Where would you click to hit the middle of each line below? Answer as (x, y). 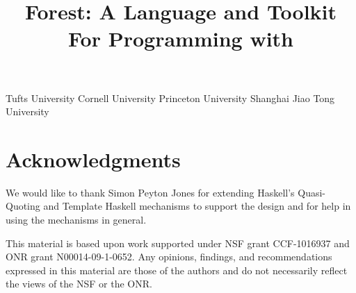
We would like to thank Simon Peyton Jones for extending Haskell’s (150, 192)
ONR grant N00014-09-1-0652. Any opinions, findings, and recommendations (169, 257)
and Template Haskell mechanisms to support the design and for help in (197, 206)
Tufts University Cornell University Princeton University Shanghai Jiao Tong (170, 98)
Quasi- (312, 192)
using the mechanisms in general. (76, 220)
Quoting (23, 206)
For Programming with (181, 39)
